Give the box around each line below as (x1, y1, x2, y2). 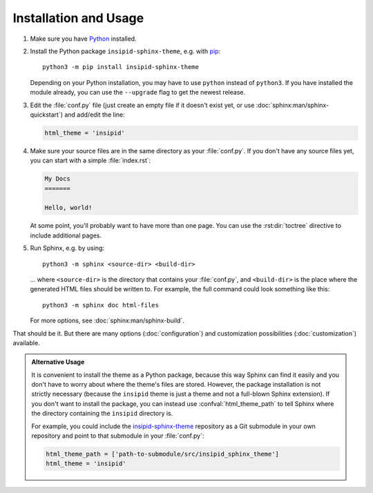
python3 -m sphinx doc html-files (42, 301, 159, 309)
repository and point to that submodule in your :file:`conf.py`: (31, 432, 204, 440)
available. (12, 338, 41, 347)
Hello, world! (44, 204, 93, 212)
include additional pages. (30, 231, 102, 240)
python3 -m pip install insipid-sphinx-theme (42, 63, 200, 71)
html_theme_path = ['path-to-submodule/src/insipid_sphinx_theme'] (46, 450, 280, 458)
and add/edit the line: (64, 110, 125, 119)
